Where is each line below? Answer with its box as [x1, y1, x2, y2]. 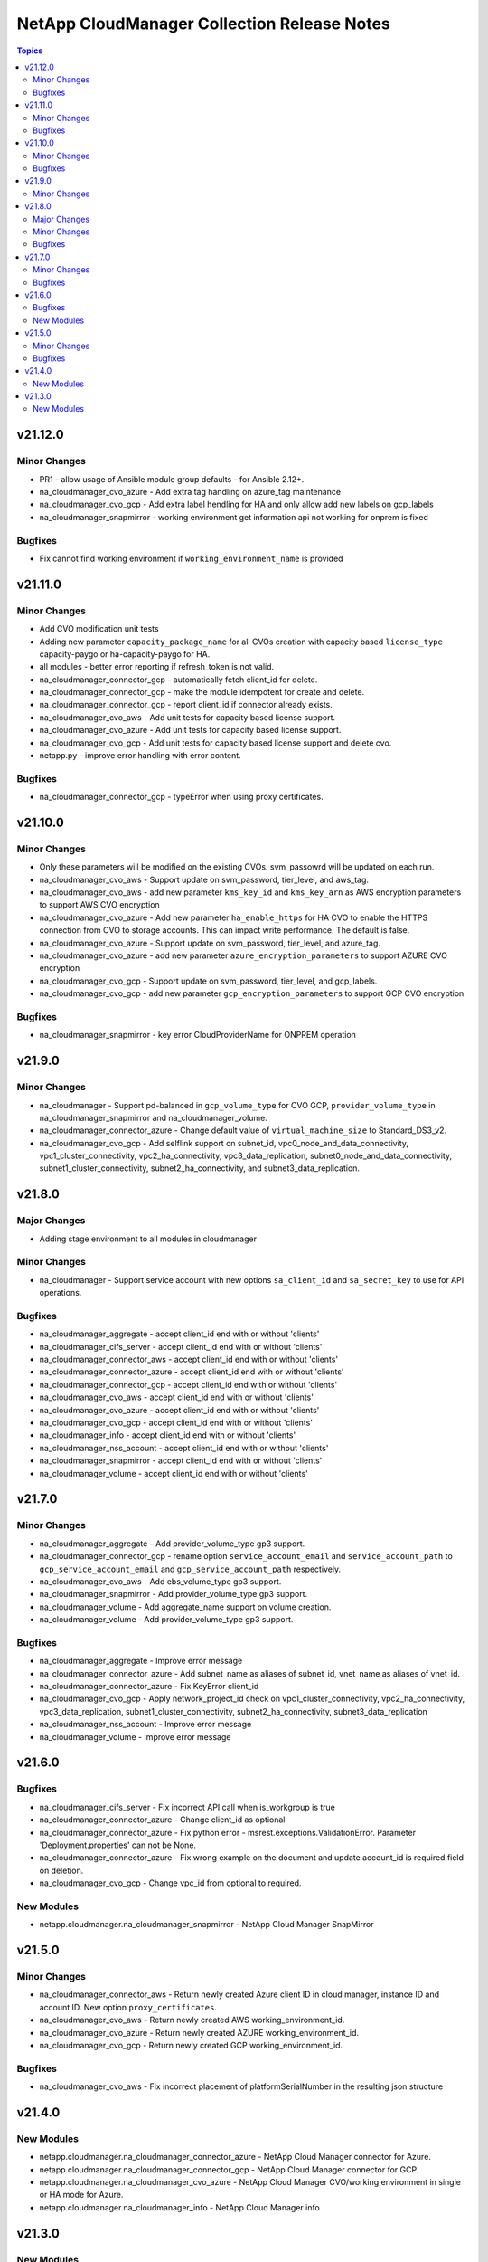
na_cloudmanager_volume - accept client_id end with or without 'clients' [39, 1468, 309, 1478]
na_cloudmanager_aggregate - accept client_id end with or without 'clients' [39, 1328, 320, 1339]
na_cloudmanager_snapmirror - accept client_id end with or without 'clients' [39, 1455, 323, 1466]
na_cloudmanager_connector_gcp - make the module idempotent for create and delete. [39, 687, 365, 698]
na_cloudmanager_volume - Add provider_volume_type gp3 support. [39, 1614, 294, 1625]
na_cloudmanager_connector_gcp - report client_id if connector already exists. [39, 699, 333, 710]
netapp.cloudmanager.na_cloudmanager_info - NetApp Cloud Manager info [39, 2201, 320, 2212]
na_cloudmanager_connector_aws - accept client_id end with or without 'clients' [39, 1354, 339, 1365]
